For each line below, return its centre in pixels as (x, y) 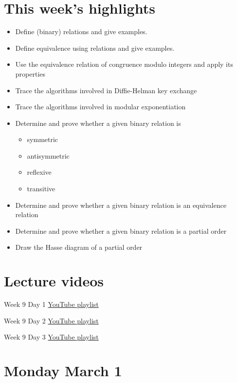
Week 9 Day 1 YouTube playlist (51, 304)
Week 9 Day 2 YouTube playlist (51, 320)
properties (30, 73)
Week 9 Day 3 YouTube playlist (51, 337)
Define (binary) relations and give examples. (81, 31)
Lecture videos (54, 281)
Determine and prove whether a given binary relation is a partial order (121, 231)
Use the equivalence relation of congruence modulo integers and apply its (124, 64)
